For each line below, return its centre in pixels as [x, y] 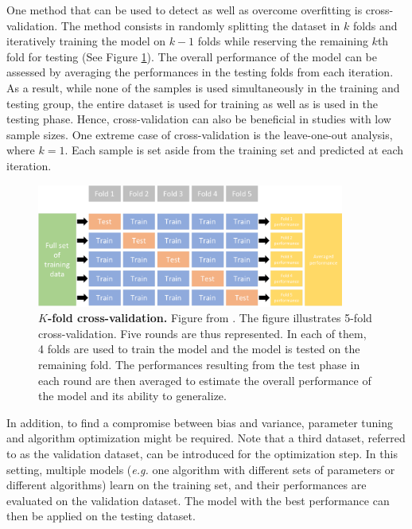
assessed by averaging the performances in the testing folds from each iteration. [200, 72]
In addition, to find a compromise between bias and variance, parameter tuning [200, 422]
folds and [375, 25]
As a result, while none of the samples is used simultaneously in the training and [203, 87]
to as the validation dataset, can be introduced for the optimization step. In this [202, 454]
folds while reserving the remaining [283, 41]
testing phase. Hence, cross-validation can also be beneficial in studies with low [199, 119]
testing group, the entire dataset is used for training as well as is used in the [192, 103]
